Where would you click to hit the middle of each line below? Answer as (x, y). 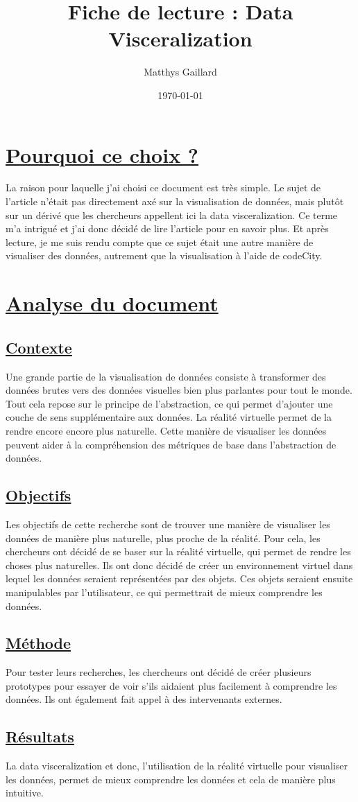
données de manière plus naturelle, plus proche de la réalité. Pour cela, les (163, 538)
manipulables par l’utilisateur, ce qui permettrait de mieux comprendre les (164, 592)
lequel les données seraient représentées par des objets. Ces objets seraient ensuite (179, 578)
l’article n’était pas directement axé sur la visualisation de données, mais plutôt (175, 201)
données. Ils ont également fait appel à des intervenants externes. (144, 699)
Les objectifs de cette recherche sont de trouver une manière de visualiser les (168, 524)
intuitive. (25, 793)
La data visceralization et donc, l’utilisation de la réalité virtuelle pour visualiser (177, 766)
